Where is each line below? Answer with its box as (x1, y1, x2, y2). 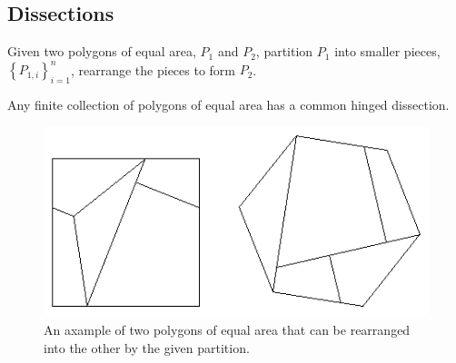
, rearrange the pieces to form (70, 60, 236, 79)
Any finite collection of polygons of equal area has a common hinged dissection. (7, 95, 450, 114)
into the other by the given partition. (44, 338, 250, 357)
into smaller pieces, (334, 42, 441, 61)
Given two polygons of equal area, (7, 42, 196, 61)
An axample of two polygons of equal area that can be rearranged (44, 320, 411, 339)
